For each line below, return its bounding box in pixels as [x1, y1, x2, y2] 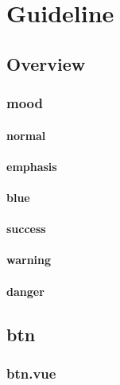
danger [6, 282, 45, 299]
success [6, 220, 46, 237]
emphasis [6, 157, 57, 174]
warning [6, 251, 52, 268]
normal [6, 126, 46, 143]
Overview [6, 51, 86, 76]
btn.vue [6, 363, 56, 383]
